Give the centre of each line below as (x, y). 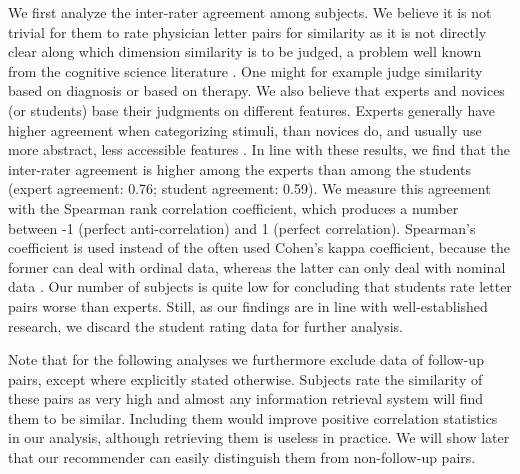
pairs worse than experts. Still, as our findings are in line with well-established (248, 305)
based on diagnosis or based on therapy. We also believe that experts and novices (256, 90)
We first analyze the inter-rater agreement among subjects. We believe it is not (250, 12)
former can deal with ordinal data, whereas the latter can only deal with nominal (257, 266)
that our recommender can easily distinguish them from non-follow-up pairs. (242, 457)
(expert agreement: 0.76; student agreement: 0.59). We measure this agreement (249, 188)
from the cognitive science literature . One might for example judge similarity (245, 70)
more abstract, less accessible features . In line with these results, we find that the (259, 149)
